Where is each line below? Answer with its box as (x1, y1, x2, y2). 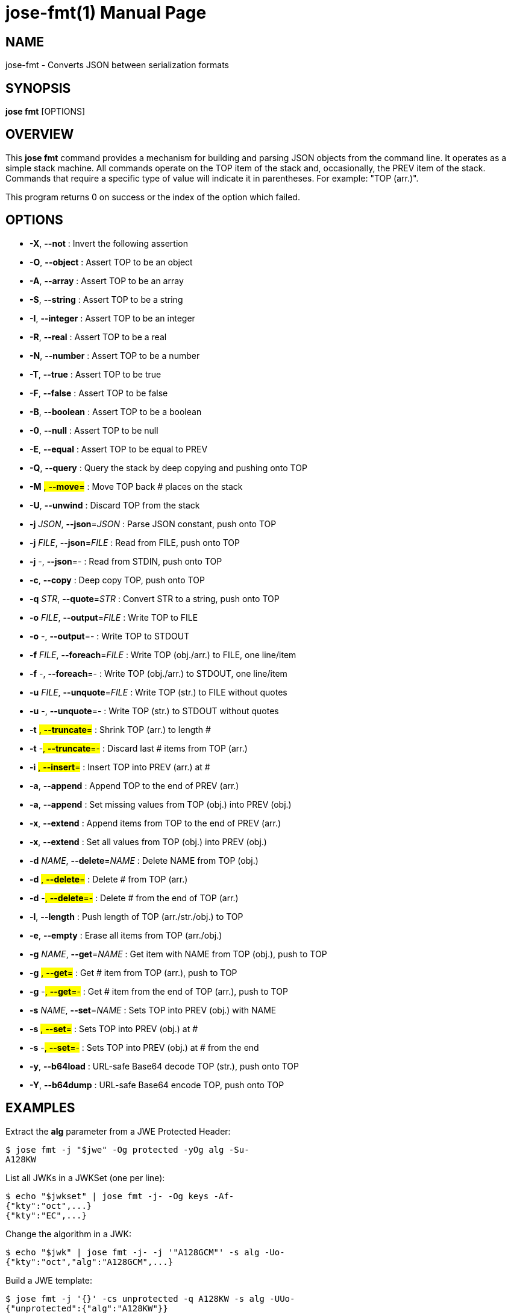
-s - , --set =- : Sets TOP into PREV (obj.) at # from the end (30, 1042, 259, 1053)
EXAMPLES (5, 1100, 75, 1116)
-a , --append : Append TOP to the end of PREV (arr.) (30, 780, 239, 791)
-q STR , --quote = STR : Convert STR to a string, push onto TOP (30, 593, 280, 604)
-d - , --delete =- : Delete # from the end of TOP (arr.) (30, 892, 239, 903)
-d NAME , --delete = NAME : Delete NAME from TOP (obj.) (30, 855, 259, 866)
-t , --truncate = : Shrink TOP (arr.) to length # (30, 724, 211, 735)
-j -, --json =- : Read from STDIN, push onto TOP (30, 556, 222, 566)
